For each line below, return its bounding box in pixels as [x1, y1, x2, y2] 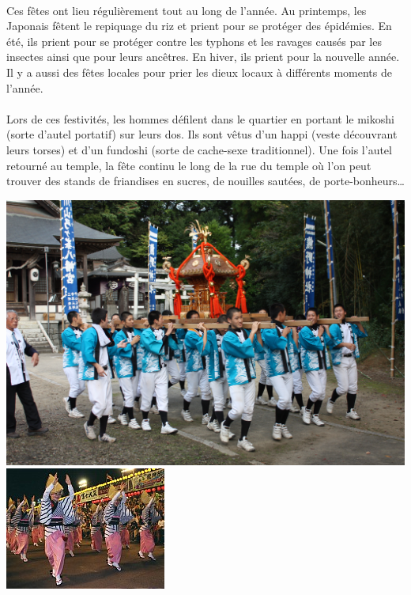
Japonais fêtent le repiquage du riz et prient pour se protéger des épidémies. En [6, 17, 392, 34]
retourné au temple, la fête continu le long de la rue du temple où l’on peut [6, 157, 371, 173]
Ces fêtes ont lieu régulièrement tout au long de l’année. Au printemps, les [6, 2, 367, 18]
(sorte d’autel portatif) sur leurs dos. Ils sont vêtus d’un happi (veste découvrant [6, 126, 398, 142]
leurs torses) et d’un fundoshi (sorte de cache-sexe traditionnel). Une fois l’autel [6, 141, 392, 157]
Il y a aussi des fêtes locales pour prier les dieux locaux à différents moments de [6, 63, 392, 80]
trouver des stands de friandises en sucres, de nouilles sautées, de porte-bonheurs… [6, 172, 405, 189]
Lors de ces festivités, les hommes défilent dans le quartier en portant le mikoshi [6, 110, 394, 127]
